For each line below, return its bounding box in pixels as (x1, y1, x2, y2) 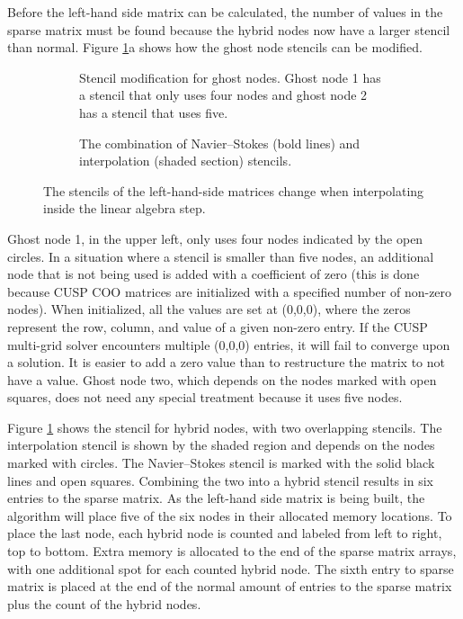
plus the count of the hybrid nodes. (7, 594, 201, 613)
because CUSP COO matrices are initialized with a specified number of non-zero (7, 282, 452, 301)
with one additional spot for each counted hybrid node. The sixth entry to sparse (7, 559, 454, 578)
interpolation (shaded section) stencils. (79, 151, 292, 170)
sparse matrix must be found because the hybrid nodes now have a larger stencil (7, 20, 450, 39)
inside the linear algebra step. (43, 199, 206, 218)
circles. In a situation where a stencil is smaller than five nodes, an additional (7, 247, 434, 265)
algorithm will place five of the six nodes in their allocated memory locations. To (7, 506, 452, 525)
